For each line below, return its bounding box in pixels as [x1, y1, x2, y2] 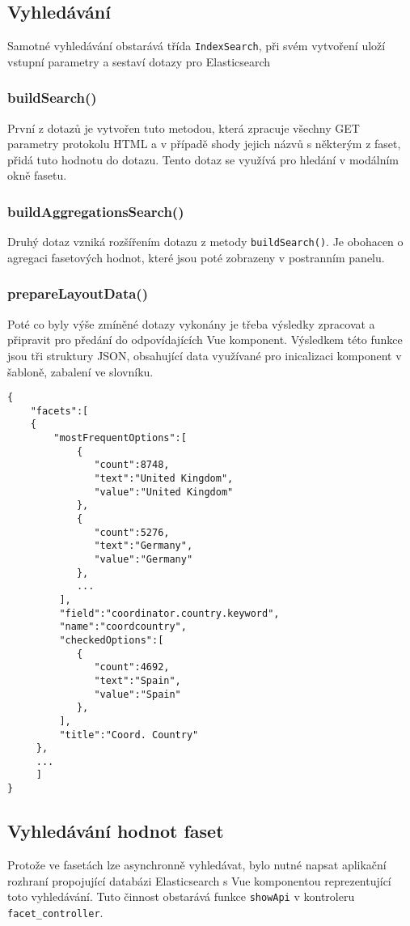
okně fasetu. [7, 167, 67, 184]
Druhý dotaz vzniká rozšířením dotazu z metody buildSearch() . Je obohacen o [7, 233, 404, 250]
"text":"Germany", [94, 540, 193, 552]
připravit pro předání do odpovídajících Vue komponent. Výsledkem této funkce [7, 331, 403, 348]
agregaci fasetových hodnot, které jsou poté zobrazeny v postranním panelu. [7, 248, 385, 265]
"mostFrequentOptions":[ [53, 432, 187, 444]
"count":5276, [94, 526, 170, 538]
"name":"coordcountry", [59, 621, 187, 633]
